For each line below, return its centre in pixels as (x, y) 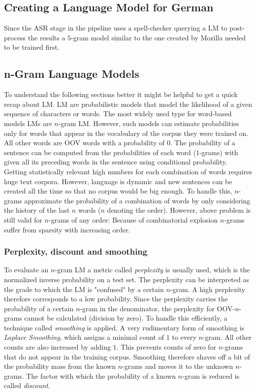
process (15, 37)
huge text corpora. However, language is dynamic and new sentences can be (118, 181)
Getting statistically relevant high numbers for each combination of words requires (128, 171)
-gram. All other (227, 337)
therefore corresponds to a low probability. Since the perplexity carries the (116, 299)
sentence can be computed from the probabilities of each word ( (100, 152)
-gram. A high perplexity (208, 289)
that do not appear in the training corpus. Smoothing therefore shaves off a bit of (127, 356)
